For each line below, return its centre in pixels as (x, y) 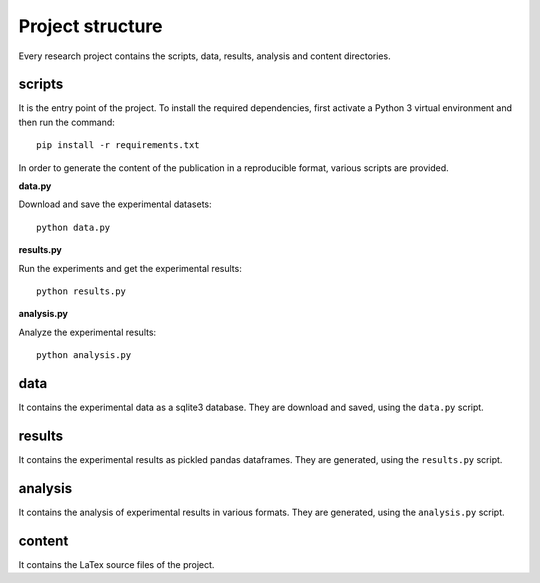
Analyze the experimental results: (87, 332)
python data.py (73, 227)
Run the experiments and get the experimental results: (130, 268)
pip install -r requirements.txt (118, 145)
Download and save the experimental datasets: (115, 204)
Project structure (90, 26)
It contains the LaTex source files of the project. (116, 564)
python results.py (81, 291)
